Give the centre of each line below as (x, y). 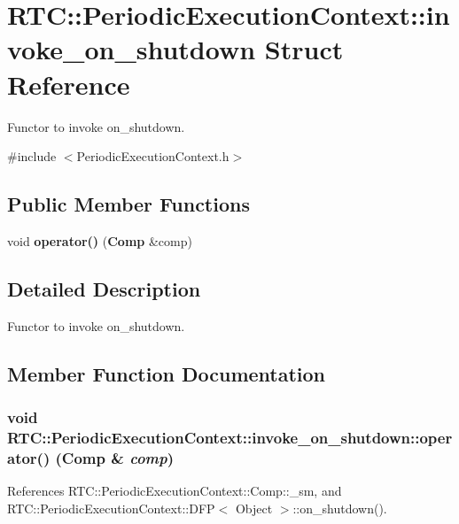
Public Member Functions (128, 204)
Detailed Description (104, 288)
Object (254, 508)
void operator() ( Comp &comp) (100, 240)
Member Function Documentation (167, 373)
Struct (304, 49)
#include (32, 156)
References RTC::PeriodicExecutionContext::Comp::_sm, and (175, 491)
